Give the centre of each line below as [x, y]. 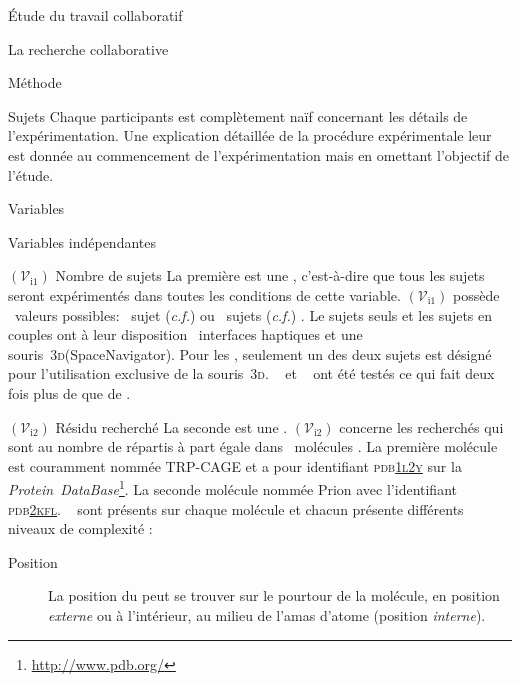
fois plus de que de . [69, 392]
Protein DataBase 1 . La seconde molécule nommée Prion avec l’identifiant [232, 487]
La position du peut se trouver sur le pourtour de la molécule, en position [274, 595]
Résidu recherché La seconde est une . [171, 426]
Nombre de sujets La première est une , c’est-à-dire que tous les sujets [270, 275]
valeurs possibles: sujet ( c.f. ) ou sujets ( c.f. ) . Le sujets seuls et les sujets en [253, 314]
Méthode [35, 82]
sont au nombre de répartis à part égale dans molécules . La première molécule [253, 446]
